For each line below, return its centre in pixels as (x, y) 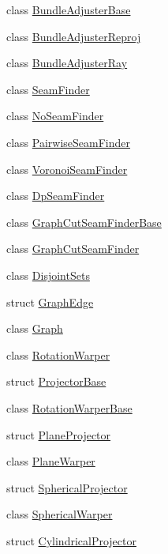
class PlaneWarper (51, 461)
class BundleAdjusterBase (69, 9)
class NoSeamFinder (55, 116)
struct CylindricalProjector (71, 540)
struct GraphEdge (50, 301)
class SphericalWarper (60, 514)
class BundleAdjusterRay (67, 63)
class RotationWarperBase (69, 407)
